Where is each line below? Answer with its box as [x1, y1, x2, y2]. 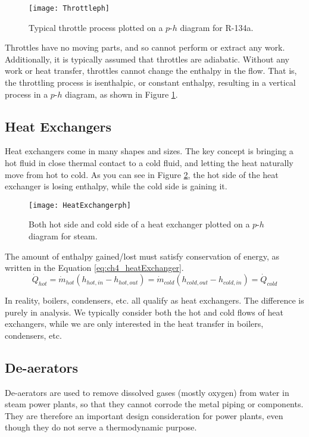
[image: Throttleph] [29, 4, 110, 13]
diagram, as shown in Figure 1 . [65, 88, 178, 100]
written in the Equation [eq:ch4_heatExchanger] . [5, 261, 184, 274]
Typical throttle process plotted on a [29, 21, 163, 33]
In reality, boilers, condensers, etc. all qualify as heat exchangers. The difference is [5, 294, 304, 307]
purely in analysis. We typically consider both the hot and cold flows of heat [5, 305, 283, 318]
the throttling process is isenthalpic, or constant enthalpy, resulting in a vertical [5, 76, 296, 89]
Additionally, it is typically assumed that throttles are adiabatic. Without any [5, 52, 290, 65]
